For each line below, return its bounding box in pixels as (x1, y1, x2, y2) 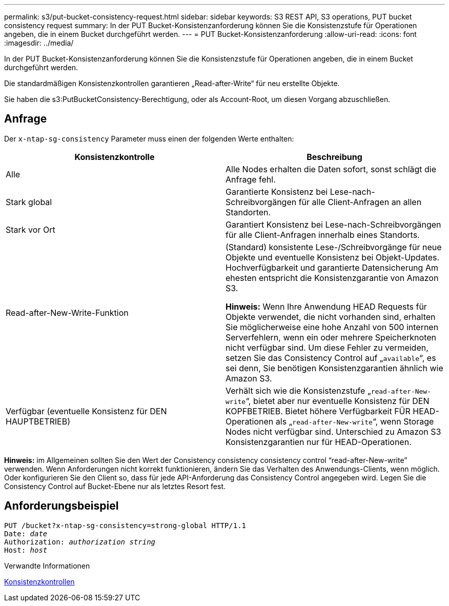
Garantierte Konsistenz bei (226, 186, 328, 197)
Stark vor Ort (6, 224, 55, 235)
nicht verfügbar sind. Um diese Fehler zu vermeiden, (226, 342, 428, 353)
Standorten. (226, 207, 271, 217)
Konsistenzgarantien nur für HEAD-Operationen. (226, 436, 412, 447)
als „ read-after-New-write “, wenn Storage (275, 416, 434, 427)
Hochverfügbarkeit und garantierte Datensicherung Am (226, 262, 438, 273)
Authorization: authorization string (4, 537, 156, 546)
